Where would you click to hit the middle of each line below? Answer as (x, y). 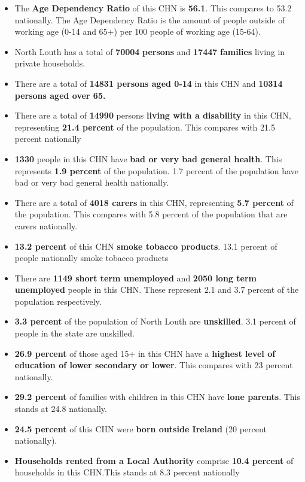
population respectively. (58, 301)
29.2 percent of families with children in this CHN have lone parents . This (157, 397)
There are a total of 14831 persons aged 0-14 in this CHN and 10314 (149, 83)
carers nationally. (46, 225)
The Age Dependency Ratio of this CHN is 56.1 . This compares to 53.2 (153, 8)
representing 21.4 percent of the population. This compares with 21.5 (145, 127)
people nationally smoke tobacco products (91, 258)
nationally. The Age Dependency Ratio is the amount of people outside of (150, 19)
